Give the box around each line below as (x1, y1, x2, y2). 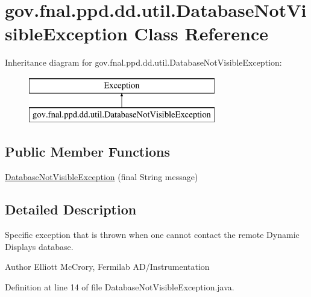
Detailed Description (5, 200, 137, 219)
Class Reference (134, 21, 268, 46)
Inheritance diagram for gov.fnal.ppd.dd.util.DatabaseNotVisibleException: (5, 56, 282, 69)
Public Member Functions (5, 142, 170, 161)
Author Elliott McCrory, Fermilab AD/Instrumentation (5, 260, 210, 273)
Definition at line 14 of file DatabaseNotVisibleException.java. (5, 280, 234, 293)
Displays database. (5, 240, 74, 252)
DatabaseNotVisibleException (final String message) (5, 170, 198, 183)
